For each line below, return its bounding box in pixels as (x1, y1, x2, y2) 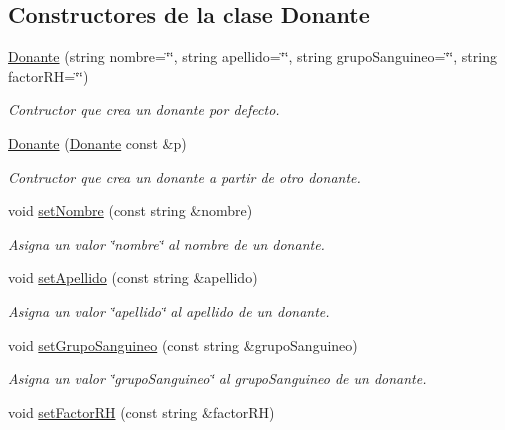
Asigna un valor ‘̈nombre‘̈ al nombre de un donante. (8, 233, 325, 254)
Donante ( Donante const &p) (8, 132, 187, 153)
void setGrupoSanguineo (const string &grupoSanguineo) (8, 334, 358, 355)
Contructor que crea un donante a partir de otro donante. (8, 166, 361, 187)
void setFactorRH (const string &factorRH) (8, 401, 275, 422)
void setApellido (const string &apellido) (8, 267, 258, 288)
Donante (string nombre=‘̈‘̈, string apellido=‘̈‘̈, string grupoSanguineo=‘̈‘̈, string (8, 46, 497, 67)
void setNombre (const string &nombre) (8, 200, 253, 221)
